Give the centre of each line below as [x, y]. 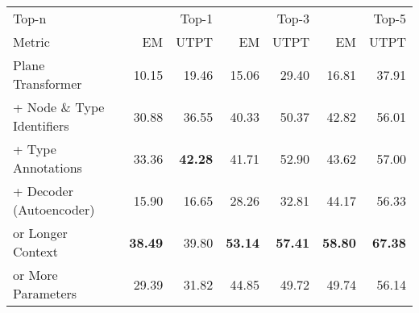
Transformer [48, 83]
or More [35, 275]
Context [36, 251]
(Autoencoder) [54, 209]
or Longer [40, 233]
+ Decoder [43, 191]
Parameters [45, 293]
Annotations [48, 167]
